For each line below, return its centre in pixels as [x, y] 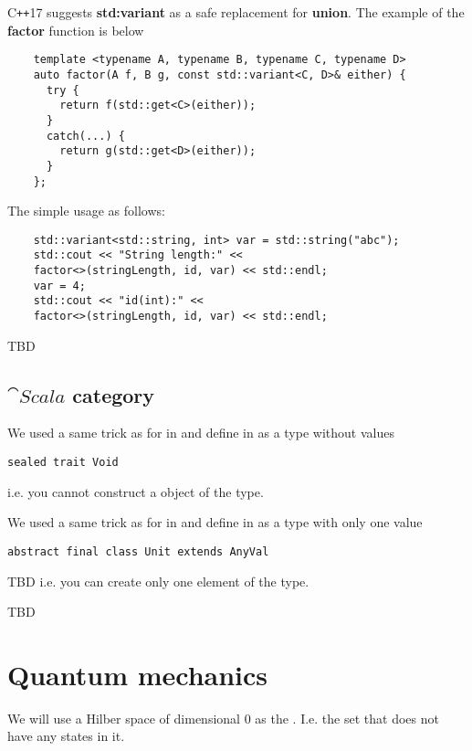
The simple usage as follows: [86, 211]
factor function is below [76, 30]
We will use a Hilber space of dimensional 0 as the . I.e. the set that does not [223, 718]
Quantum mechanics [138, 674]
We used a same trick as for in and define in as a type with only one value [215, 522]
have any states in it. [66, 736]
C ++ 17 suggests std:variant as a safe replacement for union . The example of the [236, 12]
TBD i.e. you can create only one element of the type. [158, 581]
